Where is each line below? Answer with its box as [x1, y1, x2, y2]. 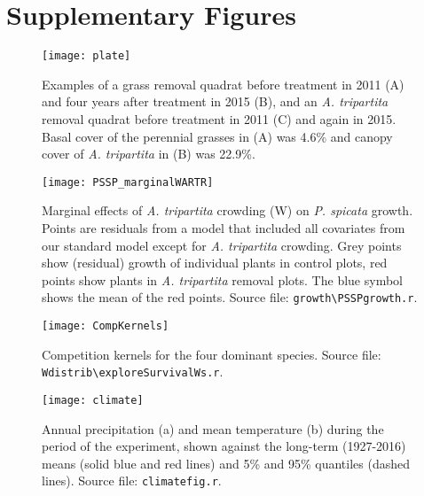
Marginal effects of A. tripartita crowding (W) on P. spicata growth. [42, 201, 413, 220]
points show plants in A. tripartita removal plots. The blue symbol [42, 270, 403, 289]
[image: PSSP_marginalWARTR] [42, 175, 214, 189]
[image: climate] [42, 393, 144, 407]
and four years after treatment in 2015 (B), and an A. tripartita [42, 92, 389, 111]
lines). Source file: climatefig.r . [42, 471, 222, 490]
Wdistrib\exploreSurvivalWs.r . [42, 362, 224, 381]
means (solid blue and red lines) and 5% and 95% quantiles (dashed [42, 453, 410, 472]
